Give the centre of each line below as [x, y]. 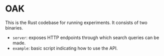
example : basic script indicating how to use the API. [65, 48]
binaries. [14, 27]
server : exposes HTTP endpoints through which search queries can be [86, 37]
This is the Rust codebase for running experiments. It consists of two [76, 22]
